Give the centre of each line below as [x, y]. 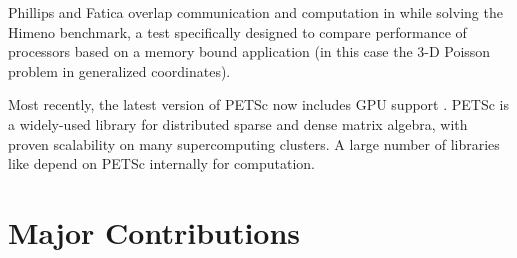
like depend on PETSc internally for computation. [161, 163]
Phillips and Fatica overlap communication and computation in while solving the [255, 12]
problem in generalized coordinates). [119, 70]
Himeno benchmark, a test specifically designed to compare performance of [237, 31]
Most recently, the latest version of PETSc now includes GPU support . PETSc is [259, 104]
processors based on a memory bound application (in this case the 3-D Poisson [249, 51]
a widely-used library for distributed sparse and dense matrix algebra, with [238, 123]
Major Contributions [154, 231]
